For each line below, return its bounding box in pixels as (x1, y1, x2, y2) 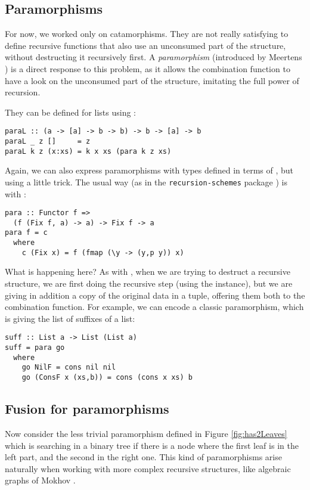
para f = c (5, 228, 48, 237)
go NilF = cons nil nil (21, 363, 116, 372)
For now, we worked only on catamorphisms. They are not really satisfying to (5, 27, 289, 40)
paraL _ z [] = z (5, 137, 91, 146)
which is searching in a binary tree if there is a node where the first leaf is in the (5, 439, 299, 451)
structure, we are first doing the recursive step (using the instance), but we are (5, 277, 293, 290)
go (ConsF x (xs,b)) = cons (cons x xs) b (21, 373, 193, 382)
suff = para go (5, 343, 65, 352)
